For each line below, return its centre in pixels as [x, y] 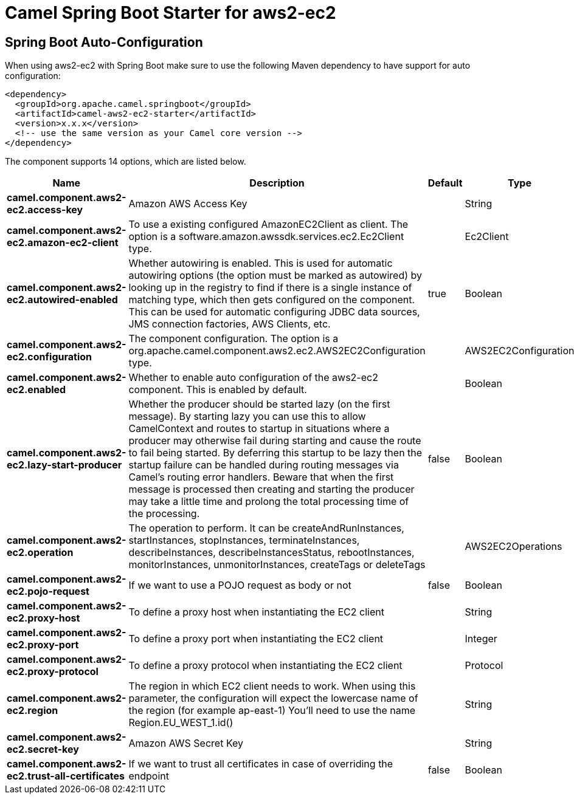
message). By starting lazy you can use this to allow [247, 417]
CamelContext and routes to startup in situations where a [259, 429]
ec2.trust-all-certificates [66, 776]
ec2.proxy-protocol [53, 672]
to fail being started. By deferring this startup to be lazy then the [275, 453]
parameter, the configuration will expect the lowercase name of [273, 698]
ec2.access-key [45, 210]
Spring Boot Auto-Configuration [104, 42]
